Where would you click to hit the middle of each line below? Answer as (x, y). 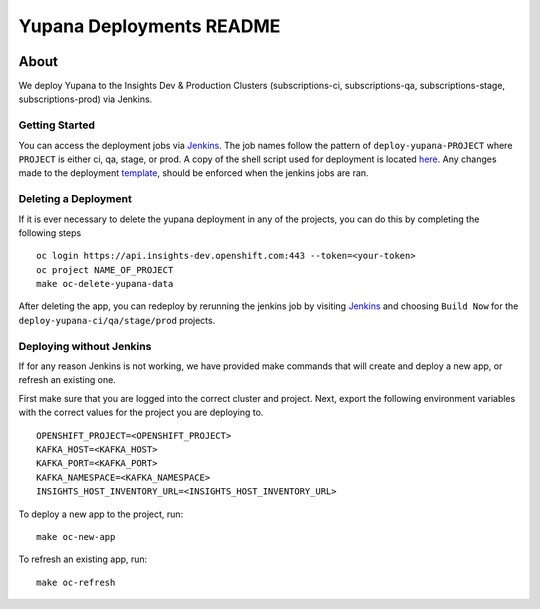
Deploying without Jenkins (85, 346)
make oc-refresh (76, 582)
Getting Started (56, 125)
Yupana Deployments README (149, 26)
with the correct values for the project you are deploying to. (141, 412)
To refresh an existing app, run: (83, 559)
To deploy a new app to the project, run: (101, 514)
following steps (50, 232)
